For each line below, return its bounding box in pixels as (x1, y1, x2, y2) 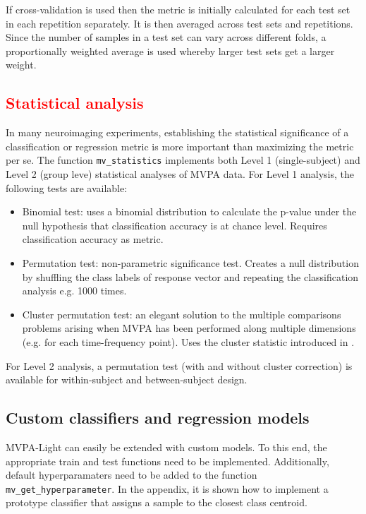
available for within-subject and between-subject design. (6, 372, 248, 387)
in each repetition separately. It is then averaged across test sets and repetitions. (6, 16, 353, 30)
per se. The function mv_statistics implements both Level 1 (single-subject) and (6, 153, 360, 167)
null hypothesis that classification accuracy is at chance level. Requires (22, 217, 327, 232)
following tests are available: (6, 180, 128, 195)
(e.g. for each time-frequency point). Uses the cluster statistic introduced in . (22, 334, 355, 349)
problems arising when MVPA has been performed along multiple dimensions (22, 321, 356, 335)
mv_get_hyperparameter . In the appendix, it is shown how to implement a (6, 481, 329, 496)
